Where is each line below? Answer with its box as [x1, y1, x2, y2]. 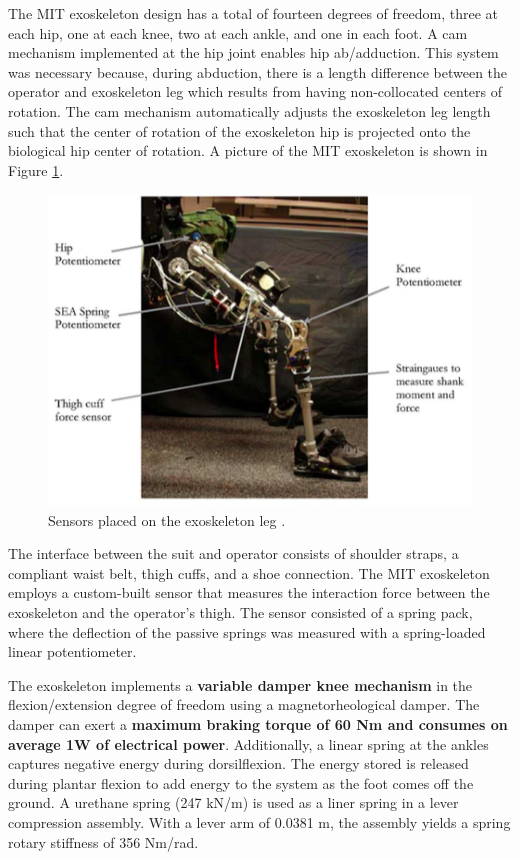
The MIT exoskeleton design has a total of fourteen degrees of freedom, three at [8, 3, 499, 23]
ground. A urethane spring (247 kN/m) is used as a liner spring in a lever [8, 792, 459, 813]
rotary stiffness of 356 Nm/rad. [8, 831, 199, 852]
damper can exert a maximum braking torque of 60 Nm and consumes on [8, 714, 508, 735]
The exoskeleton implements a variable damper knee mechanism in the [8, 674, 473, 695]
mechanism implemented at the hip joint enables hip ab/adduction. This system [8, 42, 499, 63]
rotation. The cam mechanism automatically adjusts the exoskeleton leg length [8, 100, 491, 121]
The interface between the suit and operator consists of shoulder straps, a [8, 543, 459, 564]
